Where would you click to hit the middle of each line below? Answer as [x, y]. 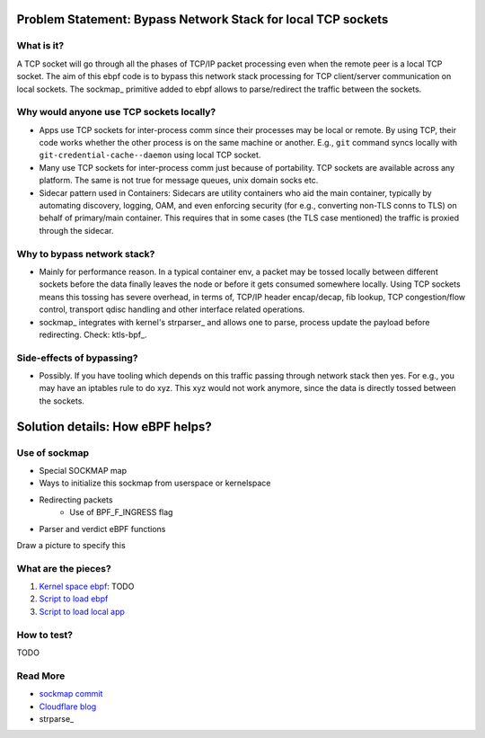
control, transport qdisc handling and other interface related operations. [172, 309]
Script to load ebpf [74, 599]
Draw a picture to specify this [71, 545]
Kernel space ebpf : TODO [87, 587]
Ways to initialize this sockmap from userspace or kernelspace [155, 483]
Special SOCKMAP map [83, 470]
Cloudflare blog [68, 707]
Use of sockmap [53, 452]
